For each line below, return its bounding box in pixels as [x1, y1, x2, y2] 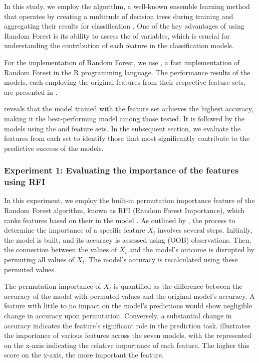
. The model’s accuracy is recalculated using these [84, 254, 238, 265]
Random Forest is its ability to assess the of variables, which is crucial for [4, 30, 230, 41]
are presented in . [4, 86, 58, 97]
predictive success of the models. [4, 142, 104, 153]
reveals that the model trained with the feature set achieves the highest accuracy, [4, 103, 253, 114]
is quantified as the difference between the [113, 281, 242, 291]
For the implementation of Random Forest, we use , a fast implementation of [4, 57, 240, 67]
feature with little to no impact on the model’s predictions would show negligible [4, 300, 252, 311]
